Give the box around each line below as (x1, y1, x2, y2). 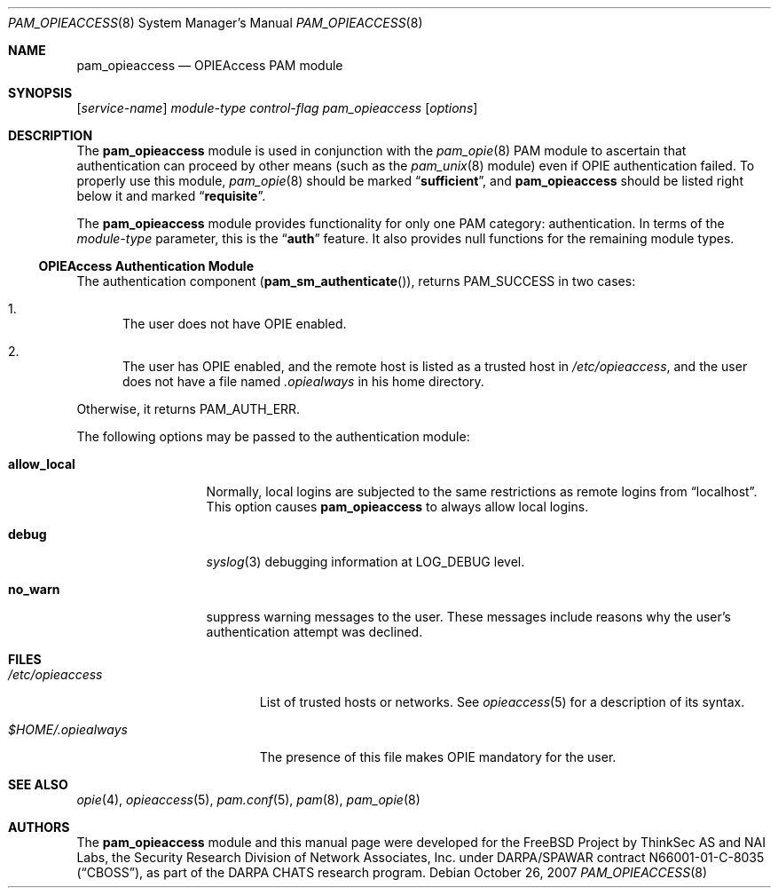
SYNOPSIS (8, 85, 73, 100)
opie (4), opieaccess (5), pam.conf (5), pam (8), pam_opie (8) (76, 792, 420, 807)
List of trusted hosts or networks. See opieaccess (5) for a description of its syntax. (259, 694, 745, 709)
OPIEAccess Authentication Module (38, 258, 254, 273)
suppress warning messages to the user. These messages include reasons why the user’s (206, 609, 731, 624)
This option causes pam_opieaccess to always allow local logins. (206, 499, 589, 514)
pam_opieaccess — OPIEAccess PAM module (76, 58, 343, 73)
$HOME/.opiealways (8, 722, 128, 737)
